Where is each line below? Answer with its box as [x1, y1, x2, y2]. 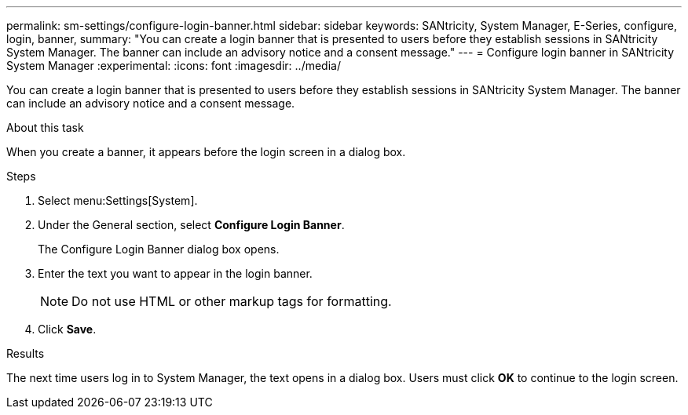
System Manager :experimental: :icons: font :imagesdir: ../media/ [6, 59, 341, 72]
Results [6, 347, 45, 360]
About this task [6, 121, 84, 134]
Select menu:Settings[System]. [38, 194, 198, 207]
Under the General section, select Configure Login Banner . [38, 218, 345, 231]
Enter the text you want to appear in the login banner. [38, 267, 313, 280]
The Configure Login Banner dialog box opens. [38, 242, 280, 256]
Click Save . [38, 322, 97, 336]
